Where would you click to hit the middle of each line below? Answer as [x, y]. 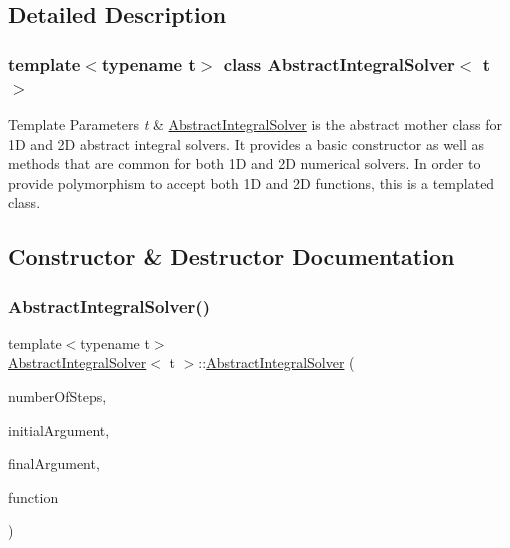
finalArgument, [54, 463]
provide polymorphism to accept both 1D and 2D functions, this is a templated [251, 182]
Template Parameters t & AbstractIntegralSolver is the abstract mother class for [255, 123]
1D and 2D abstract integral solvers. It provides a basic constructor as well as [246, 143]
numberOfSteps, [57, 396]
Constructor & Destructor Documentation [231, 256]
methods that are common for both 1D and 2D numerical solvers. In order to [244, 163]
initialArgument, [59, 429]
